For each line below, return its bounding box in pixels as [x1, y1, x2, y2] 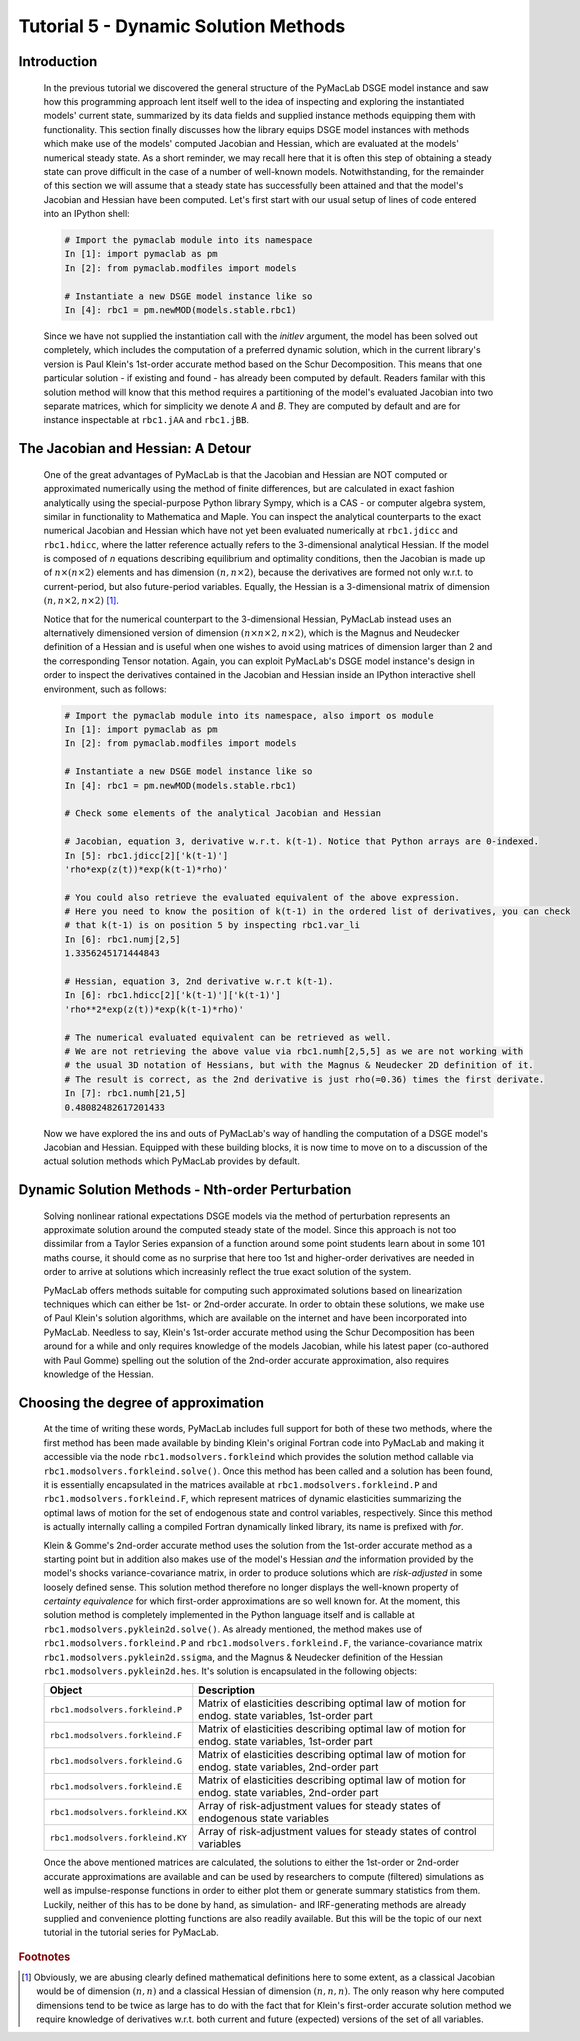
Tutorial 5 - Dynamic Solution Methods [18, 15, 346, 37]
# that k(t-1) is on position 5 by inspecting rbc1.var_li [64, 920, 360, 931]
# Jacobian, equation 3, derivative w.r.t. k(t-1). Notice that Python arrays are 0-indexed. [64, 836, 540, 847]
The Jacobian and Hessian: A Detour [18, 440, 252, 457]
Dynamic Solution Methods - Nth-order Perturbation [18, 1181, 352, 1199]
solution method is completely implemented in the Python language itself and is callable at [43, 1609, 415, 1621]
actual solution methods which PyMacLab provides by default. [43, 1155, 300, 1167]
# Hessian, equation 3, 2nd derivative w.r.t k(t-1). [64, 976, 334, 987]
